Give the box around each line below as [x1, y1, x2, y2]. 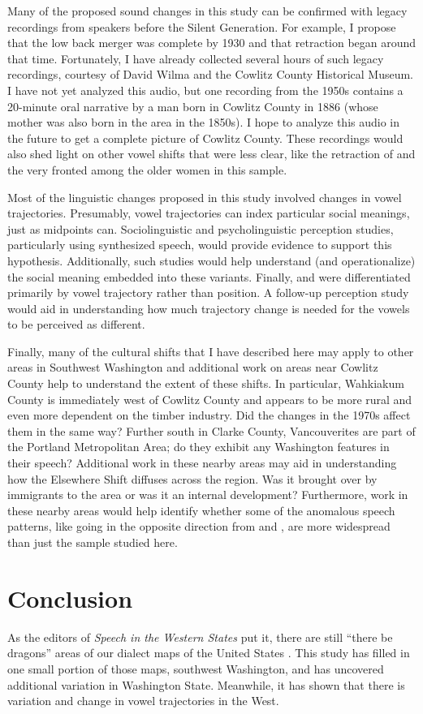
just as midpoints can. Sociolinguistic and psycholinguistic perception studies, [7, 220, 394, 237]
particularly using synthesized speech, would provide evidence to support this [7, 236, 392, 253]
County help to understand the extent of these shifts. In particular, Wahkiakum [7, 375, 404, 392]
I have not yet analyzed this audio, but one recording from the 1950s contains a [7, 81, 404, 98]
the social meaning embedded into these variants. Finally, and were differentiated [7, 268, 411, 285]
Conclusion [7, 581, 133, 614]
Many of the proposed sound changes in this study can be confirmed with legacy [7, 2, 408, 19]
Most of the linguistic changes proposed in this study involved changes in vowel [7, 188, 402, 205]
